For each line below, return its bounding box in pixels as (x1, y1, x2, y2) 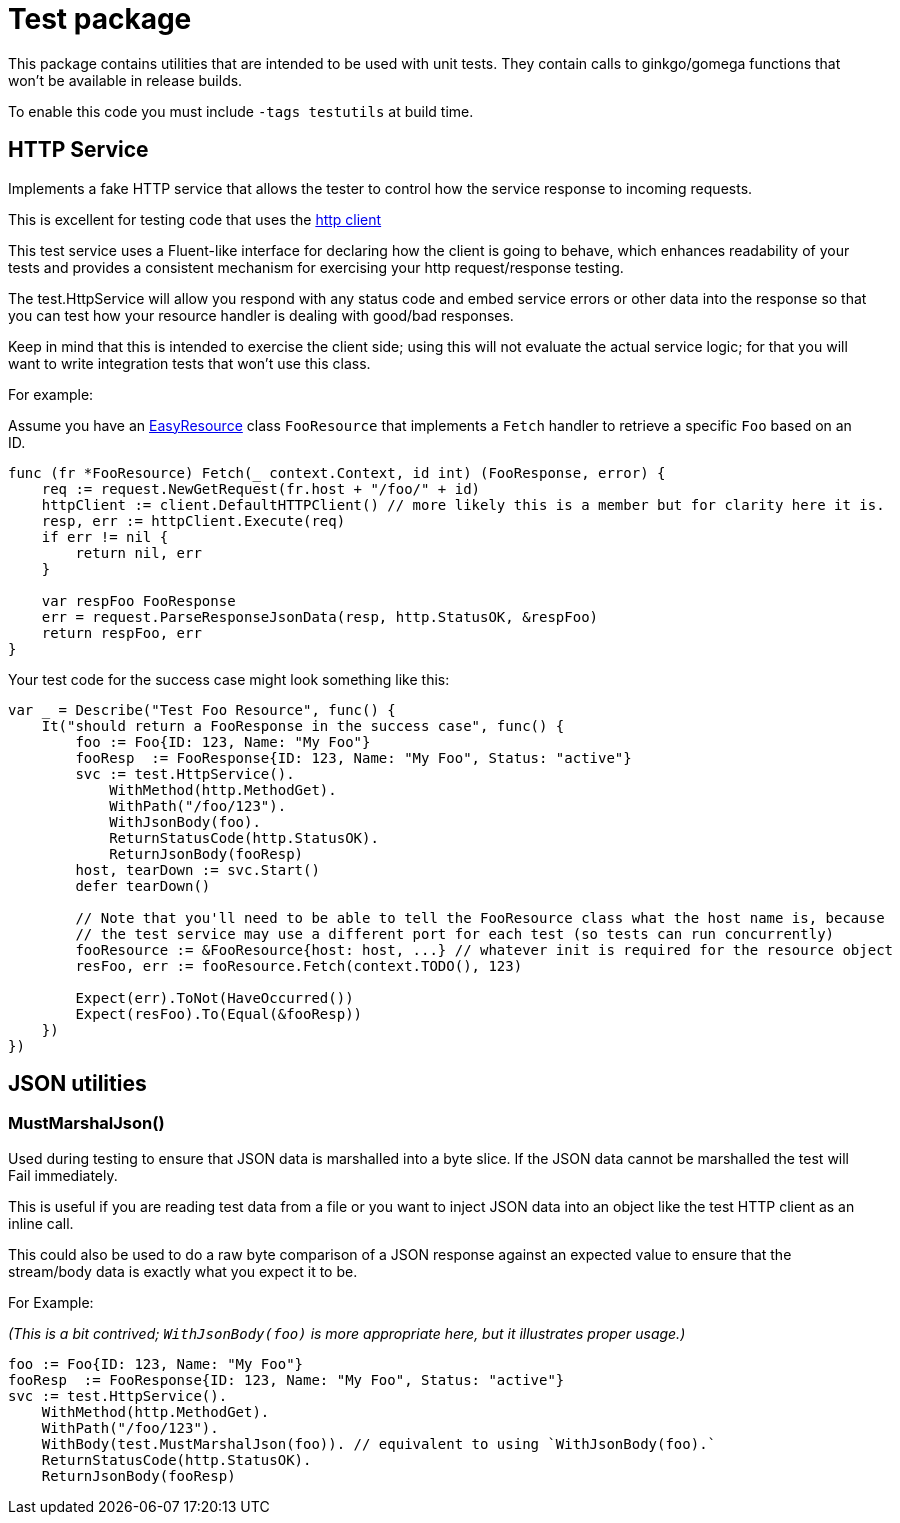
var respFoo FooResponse (41, 592, 236, 609)
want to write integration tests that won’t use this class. (8, 354, 371, 372)
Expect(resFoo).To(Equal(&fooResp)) (75, 1005, 363, 1022)
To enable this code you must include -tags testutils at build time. (8, 102, 474, 120)
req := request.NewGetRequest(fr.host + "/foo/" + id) (41, 480, 481, 497)
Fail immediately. (8, 1166, 118, 1184)
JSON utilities (8, 1071, 147, 1097)
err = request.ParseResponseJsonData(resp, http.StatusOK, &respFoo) (41, 608, 599, 625)
